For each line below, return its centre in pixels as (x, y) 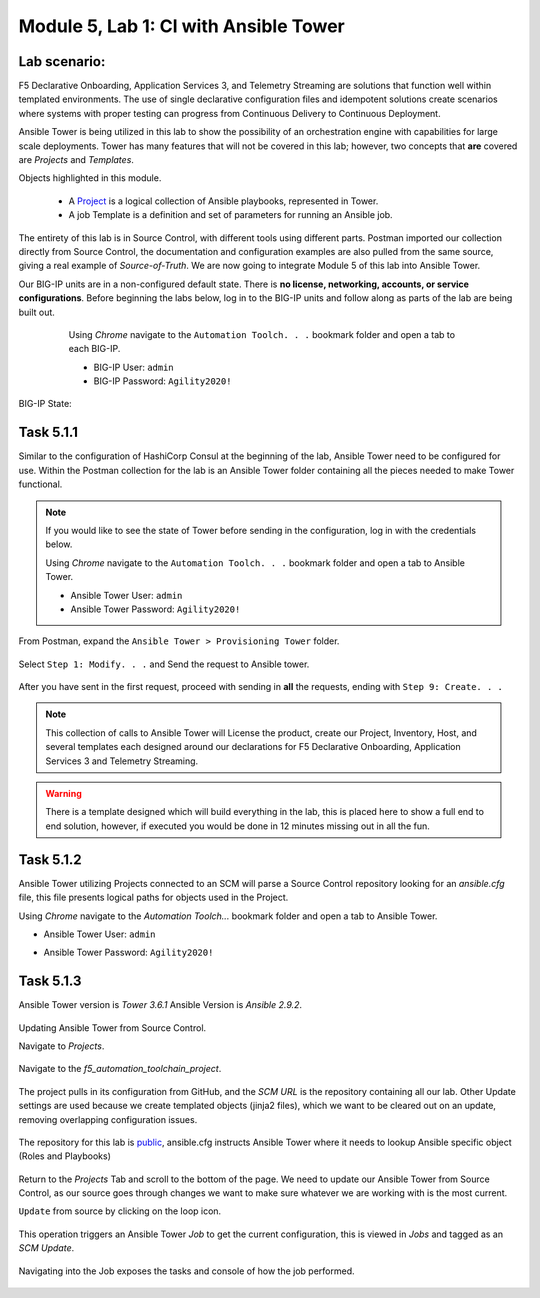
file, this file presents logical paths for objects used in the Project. (153, 897)
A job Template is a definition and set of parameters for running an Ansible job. (231, 215)
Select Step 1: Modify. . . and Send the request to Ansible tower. (164, 664)
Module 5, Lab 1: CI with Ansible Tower (181, 26)
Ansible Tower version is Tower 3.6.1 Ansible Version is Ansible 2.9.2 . (160, 1005)
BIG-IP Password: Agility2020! (162, 381)
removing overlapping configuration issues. (108, 1119)
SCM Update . (46, 1248)
